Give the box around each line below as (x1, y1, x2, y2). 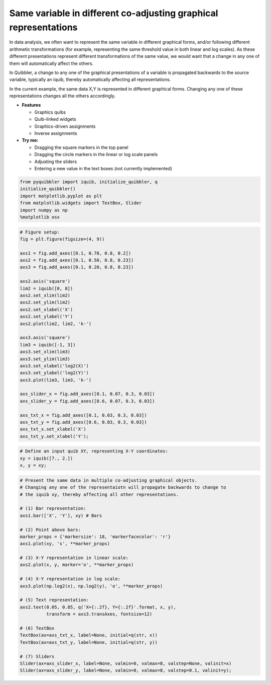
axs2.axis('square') (20, 278, 70, 284)
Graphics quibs (34, 109, 66, 115)
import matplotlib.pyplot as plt (20, 193, 102, 199)
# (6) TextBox (20, 625, 55, 631)
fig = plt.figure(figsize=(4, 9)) (20, 236, 105, 242)
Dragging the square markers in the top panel (34, 144, 128, 150)
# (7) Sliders (20, 653, 55, 659)
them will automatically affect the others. (9, 60, 94, 66)
